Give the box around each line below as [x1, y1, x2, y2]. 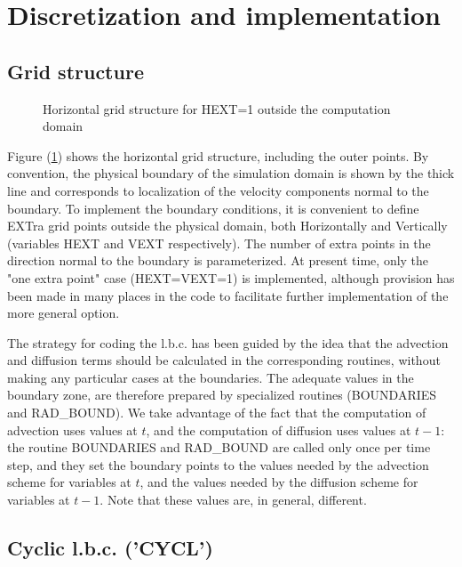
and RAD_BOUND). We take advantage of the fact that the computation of [7, 403, 426, 422]
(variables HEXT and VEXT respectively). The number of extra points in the [7, 233, 431, 252]
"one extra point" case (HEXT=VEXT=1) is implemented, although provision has [7, 268, 455, 287]
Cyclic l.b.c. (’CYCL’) [7, 534, 213, 562]
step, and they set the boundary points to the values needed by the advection [7, 455, 429, 474]
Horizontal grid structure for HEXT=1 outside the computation [43, 99, 391, 117]
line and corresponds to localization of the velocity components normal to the [7, 181, 429, 199]
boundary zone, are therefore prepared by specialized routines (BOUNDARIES [7, 385, 437, 404]
